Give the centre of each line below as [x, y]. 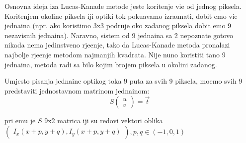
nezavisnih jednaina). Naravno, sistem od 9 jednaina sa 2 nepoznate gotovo [119, 35]
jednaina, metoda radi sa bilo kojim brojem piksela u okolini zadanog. [111, 64]
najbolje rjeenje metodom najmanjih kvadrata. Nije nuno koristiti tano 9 [115, 54]
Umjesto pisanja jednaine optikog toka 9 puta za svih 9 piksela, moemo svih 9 [123, 81]
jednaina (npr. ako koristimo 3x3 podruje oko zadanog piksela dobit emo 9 [118, 25]
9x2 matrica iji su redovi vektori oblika [104, 120]
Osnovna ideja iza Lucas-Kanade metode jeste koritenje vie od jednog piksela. [123, 6]
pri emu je [20, 120]
